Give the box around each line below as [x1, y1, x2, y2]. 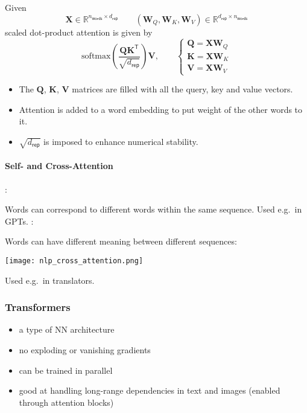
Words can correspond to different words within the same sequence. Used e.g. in [5, 203, 302, 216]
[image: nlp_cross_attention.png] [5, 256, 144, 265]
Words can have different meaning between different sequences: [5, 235, 237, 248]
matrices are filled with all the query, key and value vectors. [72, 83, 293, 95]
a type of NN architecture [19, 323, 115, 336]
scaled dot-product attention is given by [5, 25, 153, 38]
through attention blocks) [19, 395, 114, 408]
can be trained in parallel [19, 363, 113, 376]
